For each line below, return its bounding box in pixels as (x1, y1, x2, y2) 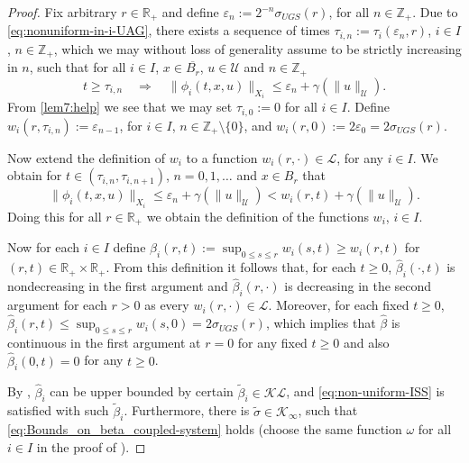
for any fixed (237, 332, 308, 351)
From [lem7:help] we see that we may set (7, 97, 233, 116)
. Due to (412, 3, 458, 21)
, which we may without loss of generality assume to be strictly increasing (53, 39, 462, 58)
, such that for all (29, 58, 126, 77)
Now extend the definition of (7, 148, 166, 167)
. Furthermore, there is (124, 401, 250, 420)
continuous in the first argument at (7, 332, 201, 351)
